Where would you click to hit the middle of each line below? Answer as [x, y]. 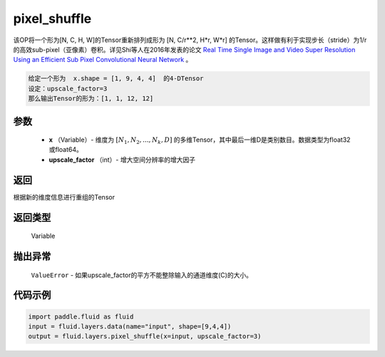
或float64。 [66, 150]
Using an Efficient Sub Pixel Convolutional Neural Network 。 [103, 60]
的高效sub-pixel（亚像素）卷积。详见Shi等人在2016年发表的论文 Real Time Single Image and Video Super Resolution [184, 49]
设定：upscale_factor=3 [68, 88]
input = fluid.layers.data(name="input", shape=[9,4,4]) [130, 326]
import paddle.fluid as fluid [81, 316]
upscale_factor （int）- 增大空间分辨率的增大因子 [122, 160]
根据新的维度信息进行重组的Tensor [64, 197]
